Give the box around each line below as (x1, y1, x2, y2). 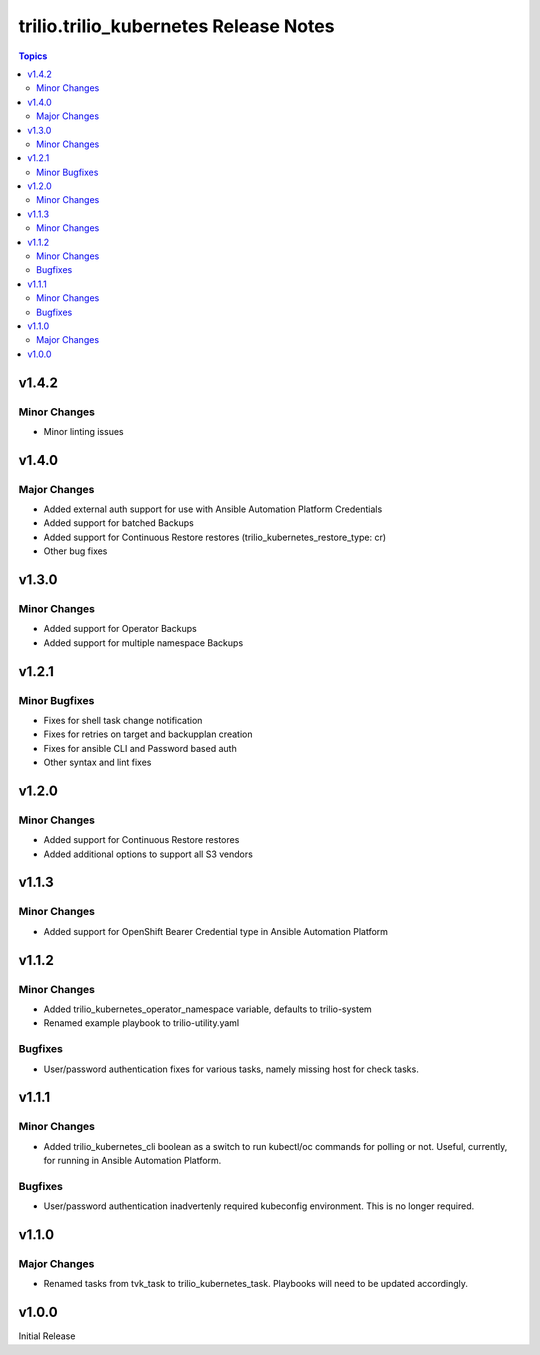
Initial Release (18, 1330, 76, 1342)
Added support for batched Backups (43, 517, 194, 529)
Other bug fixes (43, 545, 108, 557)
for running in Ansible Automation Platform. (43, 1155, 222, 1167)
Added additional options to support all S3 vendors (43, 848, 254, 860)
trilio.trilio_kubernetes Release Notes (18, 15, 335, 37)
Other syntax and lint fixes (43, 756, 152, 769)
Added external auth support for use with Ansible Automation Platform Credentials (43, 503, 383, 515)
